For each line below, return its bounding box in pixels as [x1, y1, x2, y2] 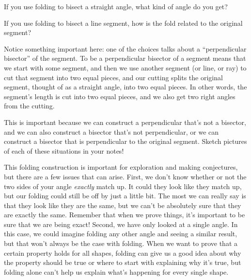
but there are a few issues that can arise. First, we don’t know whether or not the [4, 171, 247, 181]
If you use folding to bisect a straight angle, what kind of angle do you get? [4, 1, 228, 11]
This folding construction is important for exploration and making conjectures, [4, 162, 238, 172]
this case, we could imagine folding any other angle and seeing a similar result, [4, 228, 237, 239]
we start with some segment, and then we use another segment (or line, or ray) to [4, 62, 247, 72]
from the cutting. [4, 101, 55, 111]
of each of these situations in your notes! [4, 145, 124, 156]
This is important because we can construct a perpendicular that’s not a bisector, [4, 117, 246, 127]
